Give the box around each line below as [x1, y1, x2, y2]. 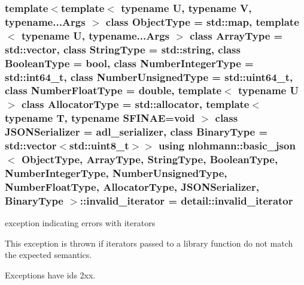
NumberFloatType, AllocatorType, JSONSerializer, [5, 179, 259, 194]
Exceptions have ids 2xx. [5, 268, 96, 281]
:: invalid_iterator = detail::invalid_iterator [80, 193, 293, 208]
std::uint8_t [69, 138, 129, 153]
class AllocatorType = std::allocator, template [21, 97, 250, 112]
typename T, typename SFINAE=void [5, 110, 195, 125]
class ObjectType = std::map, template [105, 14, 299, 29]
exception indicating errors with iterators [5, 217, 156, 229]
